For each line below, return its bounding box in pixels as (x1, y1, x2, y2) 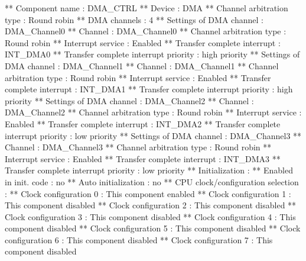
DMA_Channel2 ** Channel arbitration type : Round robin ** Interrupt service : (5, 106, 302, 118)
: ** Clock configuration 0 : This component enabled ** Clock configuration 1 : (5, 187, 291, 199)
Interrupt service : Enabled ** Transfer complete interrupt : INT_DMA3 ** (5, 152, 281, 165)
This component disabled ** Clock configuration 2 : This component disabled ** (5, 199, 297, 211)
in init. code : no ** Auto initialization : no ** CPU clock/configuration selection (5, 175, 299, 188)
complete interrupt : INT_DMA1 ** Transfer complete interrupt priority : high (5, 83, 293, 95)
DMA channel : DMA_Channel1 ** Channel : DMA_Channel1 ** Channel (5, 59, 279, 72)
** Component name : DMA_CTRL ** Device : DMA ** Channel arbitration (5, 2, 288, 14)
